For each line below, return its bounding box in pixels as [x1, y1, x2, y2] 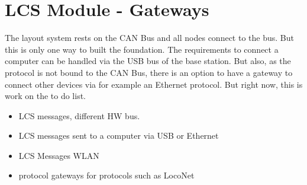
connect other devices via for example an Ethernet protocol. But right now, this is [5, 78, 303, 90]
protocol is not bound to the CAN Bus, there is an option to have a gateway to [5, 66, 293, 78]
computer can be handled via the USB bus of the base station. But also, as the [5, 55, 291, 67]
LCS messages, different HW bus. [18, 109, 140, 122]
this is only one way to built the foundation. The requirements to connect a [5, 43, 279, 55]
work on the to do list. [5, 90, 86, 102]
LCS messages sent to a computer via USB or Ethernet [18, 129, 219, 142]
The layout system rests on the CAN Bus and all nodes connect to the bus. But [5, 31, 294, 44]
